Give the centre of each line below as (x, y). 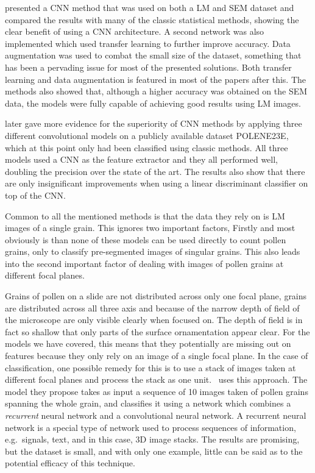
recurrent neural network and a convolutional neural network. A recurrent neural (156, 415)
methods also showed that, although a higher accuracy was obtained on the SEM (156, 91)
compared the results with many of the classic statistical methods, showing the (152, 19)
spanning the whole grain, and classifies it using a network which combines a (148, 403)
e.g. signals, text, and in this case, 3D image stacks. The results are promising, (152, 439)
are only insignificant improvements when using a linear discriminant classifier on (157, 183)
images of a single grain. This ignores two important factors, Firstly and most (150, 228)
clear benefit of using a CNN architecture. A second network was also (135, 31)
